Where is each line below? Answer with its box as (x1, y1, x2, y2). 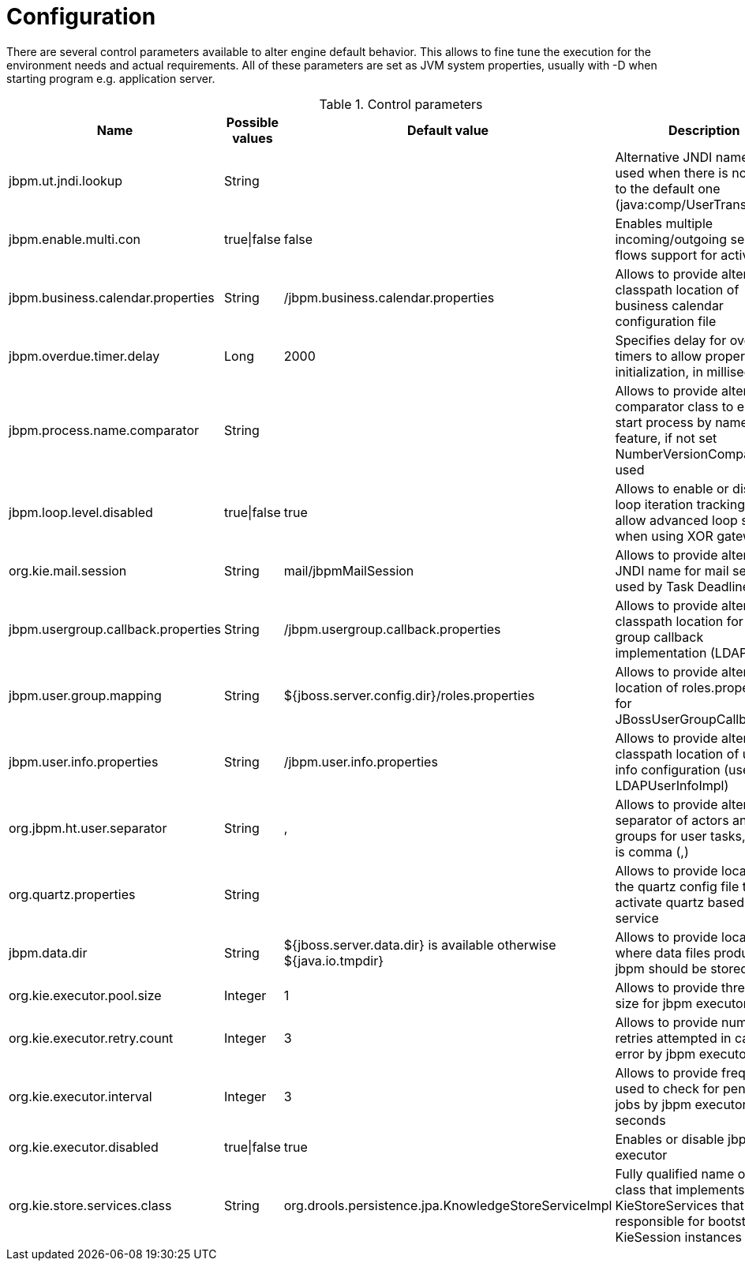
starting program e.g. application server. (6, 71, 215, 85)
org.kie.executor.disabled (9, 1138, 159, 1155)
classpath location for (615, 613, 743, 629)
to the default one (615, 180, 721, 197)
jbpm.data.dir (9, 944, 88, 961)
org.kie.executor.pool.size (9, 987, 162, 1003)
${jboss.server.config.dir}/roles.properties (283, 687, 535, 703)
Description (668, 122, 740, 138)
